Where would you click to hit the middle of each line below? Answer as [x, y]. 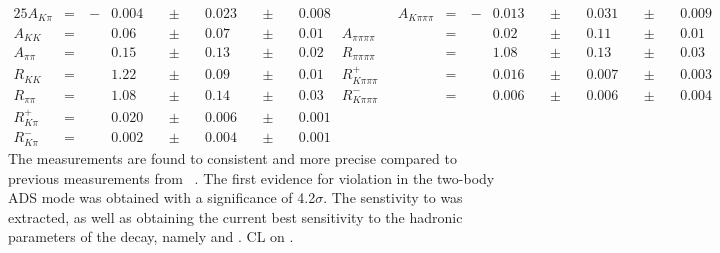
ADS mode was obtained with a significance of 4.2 [162, 197]
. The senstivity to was [393, 197]
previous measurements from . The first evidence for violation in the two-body [251, 177]
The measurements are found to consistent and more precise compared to [232, 157]
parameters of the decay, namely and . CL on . [151, 236]
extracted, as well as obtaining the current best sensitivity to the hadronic [235, 216]
